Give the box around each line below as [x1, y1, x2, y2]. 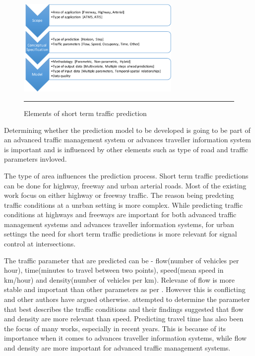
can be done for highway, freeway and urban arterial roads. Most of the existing [4, 180, 247, 190]
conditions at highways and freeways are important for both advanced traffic [4, 209, 237, 220]
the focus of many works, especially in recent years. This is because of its [4, 323, 226, 333]
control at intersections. [4, 238, 76, 249]
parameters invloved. [4, 154, 67, 164]
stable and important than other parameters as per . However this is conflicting [4, 284, 246, 295]
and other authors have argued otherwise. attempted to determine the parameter [4, 294, 250, 304]
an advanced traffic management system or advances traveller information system [4, 134, 251, 145]
